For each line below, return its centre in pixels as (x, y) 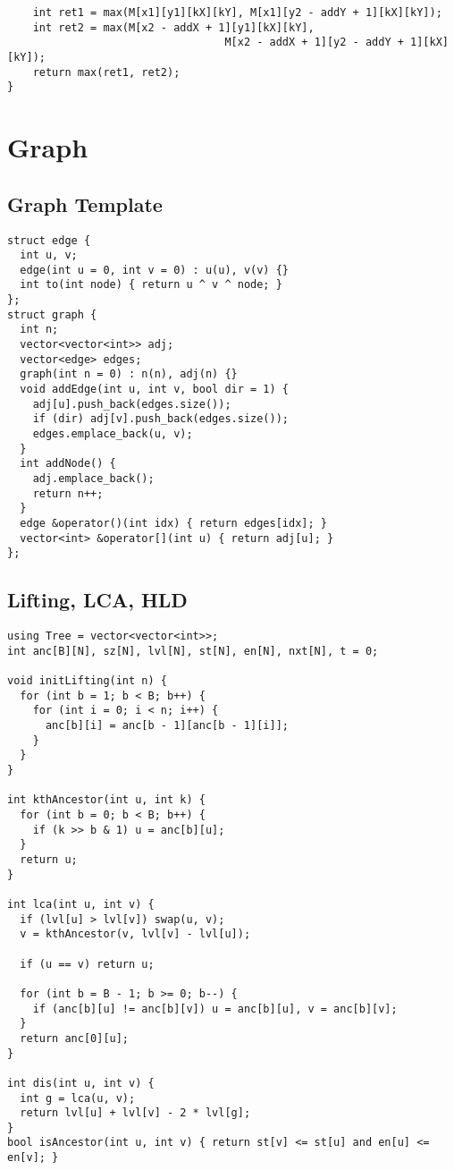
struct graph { (52, 314)
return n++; (68, 493)
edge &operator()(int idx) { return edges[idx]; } (173, 523)
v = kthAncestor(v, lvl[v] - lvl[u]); (135, 934)
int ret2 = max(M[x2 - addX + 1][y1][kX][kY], (173, 27)
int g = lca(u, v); (78, 1098)
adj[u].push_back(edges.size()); (132, 404)
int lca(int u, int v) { (81, 904)
